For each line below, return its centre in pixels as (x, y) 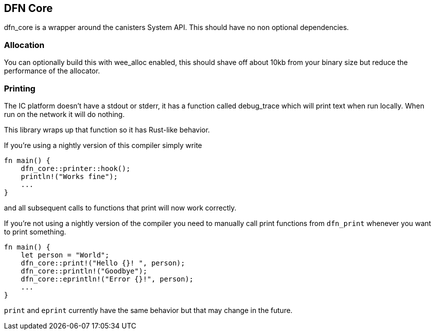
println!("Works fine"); (69, 176)
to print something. (35, 231)
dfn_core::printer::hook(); (75, 168)
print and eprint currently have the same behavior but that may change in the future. (148, 310)
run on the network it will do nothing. (64, 114)
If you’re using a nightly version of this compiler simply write (103, 145)
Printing (20, 88)
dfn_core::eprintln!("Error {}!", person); (107, 279)
